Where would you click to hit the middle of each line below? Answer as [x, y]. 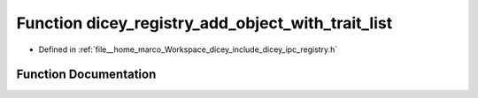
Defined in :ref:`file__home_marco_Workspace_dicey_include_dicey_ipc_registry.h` [188, 49]
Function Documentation [86, 75]
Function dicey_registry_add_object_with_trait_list [204, 23]
